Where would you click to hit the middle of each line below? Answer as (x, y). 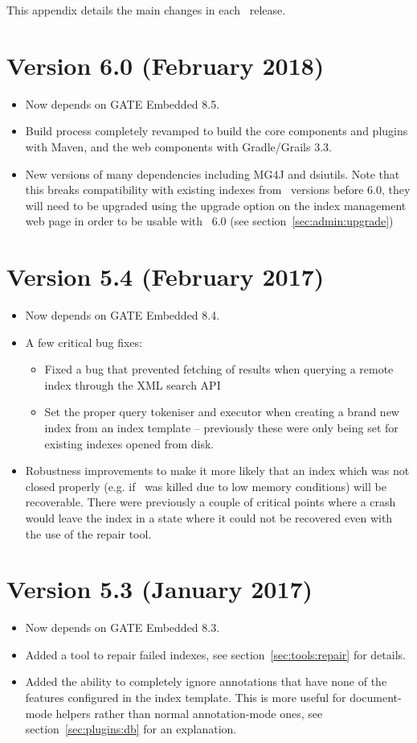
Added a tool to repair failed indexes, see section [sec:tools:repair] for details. (215, 654)
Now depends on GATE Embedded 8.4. (123, 315)
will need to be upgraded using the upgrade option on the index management (216, 205)
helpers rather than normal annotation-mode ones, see (189, 713)
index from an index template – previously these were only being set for (221, 427)
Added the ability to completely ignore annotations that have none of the (206, 681)
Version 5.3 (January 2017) (160, 589)
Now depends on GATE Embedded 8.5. (123, 103)
